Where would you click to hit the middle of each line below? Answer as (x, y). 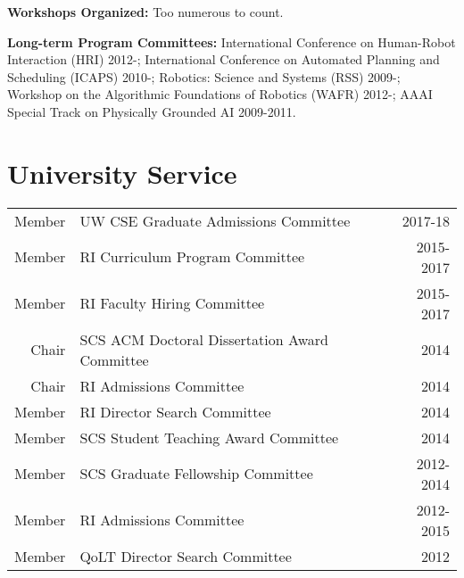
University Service (122, 173)
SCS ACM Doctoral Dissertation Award (204, 339)
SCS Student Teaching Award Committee (209, 437)
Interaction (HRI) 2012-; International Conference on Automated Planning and (224, 59)
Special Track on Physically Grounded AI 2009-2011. (152, 111)
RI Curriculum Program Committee (192, 257)
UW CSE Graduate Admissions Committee (215, 220)
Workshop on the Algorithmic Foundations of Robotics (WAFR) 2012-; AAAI (220, 94)
